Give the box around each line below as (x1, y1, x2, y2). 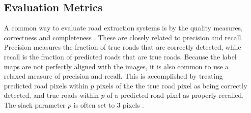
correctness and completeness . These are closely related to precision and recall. (4, 32, 243, 42)
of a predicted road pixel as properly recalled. (107, 90, 244, 100)
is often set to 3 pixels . (73, 99, 144, 110)
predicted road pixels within (4, 80, 88, 90)
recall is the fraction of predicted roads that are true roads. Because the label (4, 51, 237, 61)
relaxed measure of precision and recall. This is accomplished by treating (4, 71, 223, 81)
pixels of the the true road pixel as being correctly (96, 80, 248, 90)
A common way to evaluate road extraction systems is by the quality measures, (4, 23, 243, 33)
